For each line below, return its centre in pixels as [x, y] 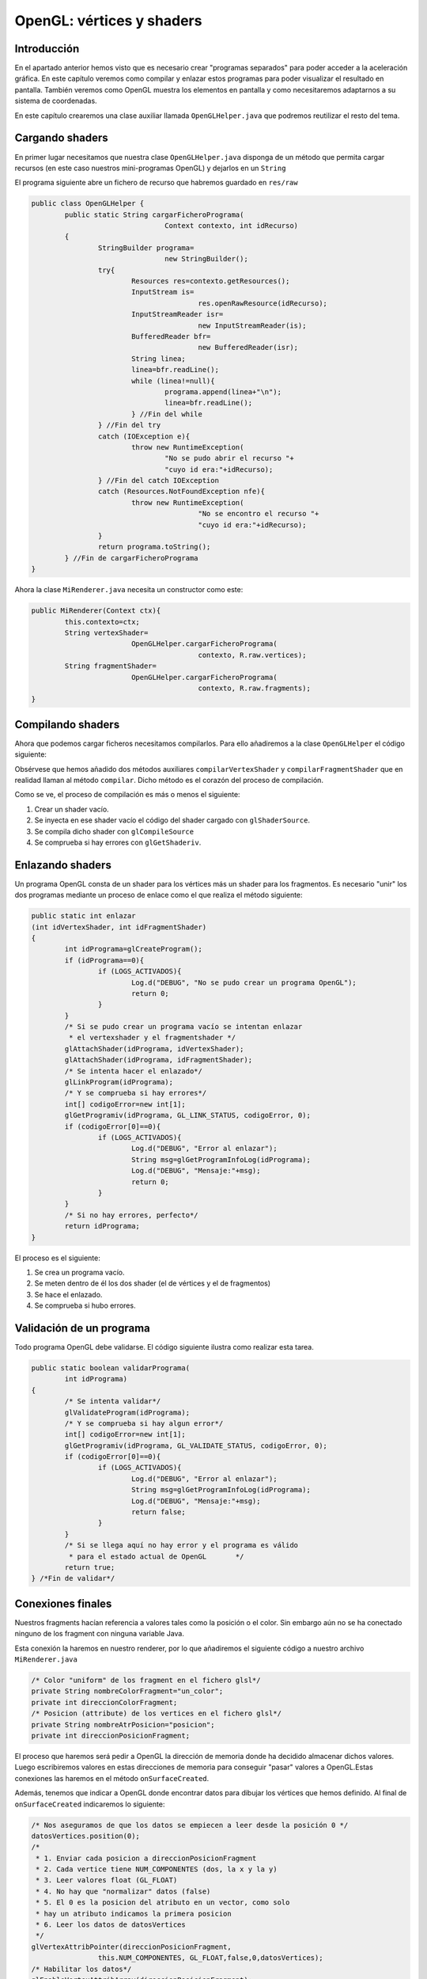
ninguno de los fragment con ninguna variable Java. [100, 1634]
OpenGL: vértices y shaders [108, 21]
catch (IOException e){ [144, 436]
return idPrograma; [102, 1226]
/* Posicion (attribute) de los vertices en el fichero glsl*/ [157, 1713]
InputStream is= [162, 292]
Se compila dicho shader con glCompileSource [114, 831]
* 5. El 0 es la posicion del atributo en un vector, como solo [163, 1903]
